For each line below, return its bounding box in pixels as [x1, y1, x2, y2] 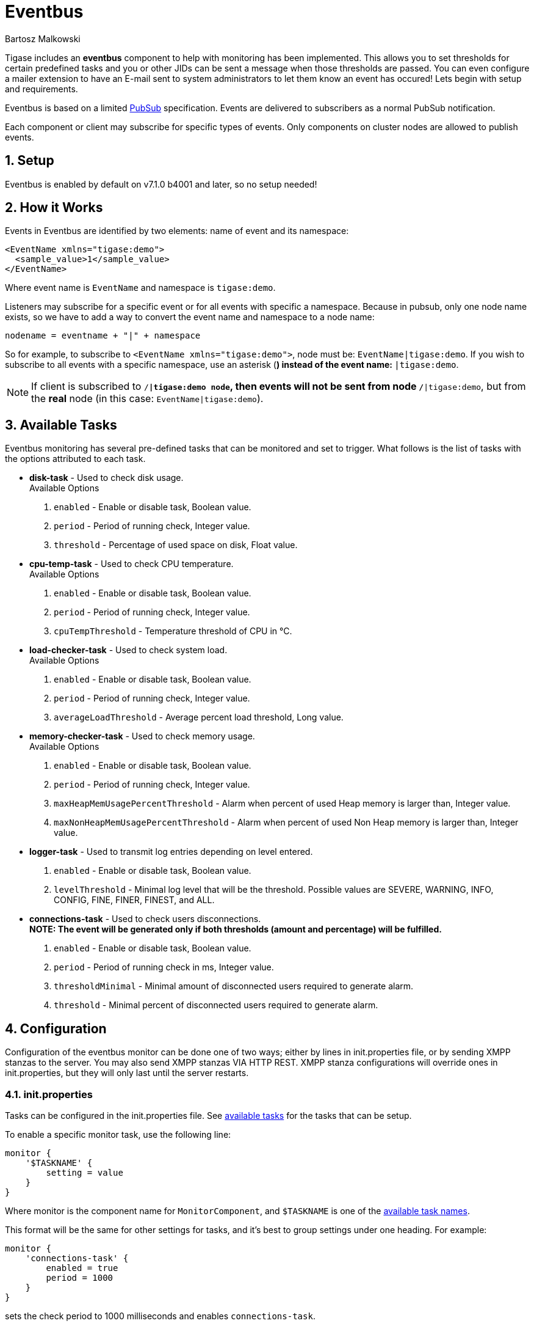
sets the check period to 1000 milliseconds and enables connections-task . [5, 1310, 316, 1321]
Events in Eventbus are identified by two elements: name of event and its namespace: [5, 225, 349, 236]
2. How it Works [5, 200, 103, 216]
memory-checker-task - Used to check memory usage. [29, 731, 255, 742]
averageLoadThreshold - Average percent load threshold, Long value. [54, 712, 344, 723]
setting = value [46, 1167, 123, 1178]
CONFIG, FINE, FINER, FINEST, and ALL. [54, 895, 215, 906]
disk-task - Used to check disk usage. [29, 472, 184, 483]
